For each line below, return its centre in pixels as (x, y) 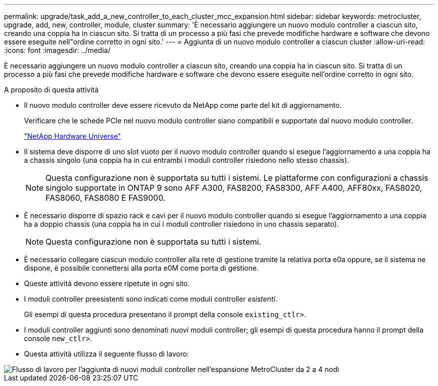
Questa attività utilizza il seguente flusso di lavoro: (106, 354)
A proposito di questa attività (51, 90)
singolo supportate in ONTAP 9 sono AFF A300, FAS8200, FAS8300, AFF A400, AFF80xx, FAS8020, (234, 188)
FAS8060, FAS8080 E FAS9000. (105, 198)
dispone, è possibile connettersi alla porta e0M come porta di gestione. (141, 268)
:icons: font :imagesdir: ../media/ (57, 50)
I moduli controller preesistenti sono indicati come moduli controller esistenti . (151, 299)
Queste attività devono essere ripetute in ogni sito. (107, 283)
